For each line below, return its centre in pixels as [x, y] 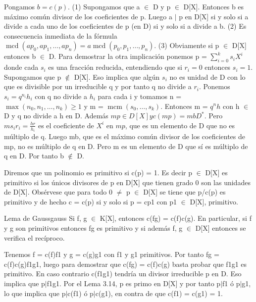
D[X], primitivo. [214, 201]
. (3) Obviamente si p [187, 45]
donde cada [21, 67]
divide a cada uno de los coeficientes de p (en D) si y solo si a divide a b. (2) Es [125, 26]
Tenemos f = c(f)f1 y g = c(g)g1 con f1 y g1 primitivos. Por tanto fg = [112, 254]
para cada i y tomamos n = [140, 96]
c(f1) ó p [80, 293]
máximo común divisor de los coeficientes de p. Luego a [88, 16]
